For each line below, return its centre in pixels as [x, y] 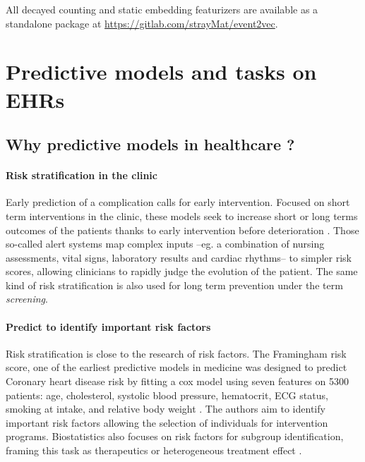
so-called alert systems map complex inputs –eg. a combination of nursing [165, 244]
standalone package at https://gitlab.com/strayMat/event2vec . [142, 23]
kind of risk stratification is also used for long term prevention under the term [174, 285]
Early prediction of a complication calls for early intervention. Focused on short [178, 202]
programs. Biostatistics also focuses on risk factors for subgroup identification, [175, 436]
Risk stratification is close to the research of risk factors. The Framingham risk [176, 353]
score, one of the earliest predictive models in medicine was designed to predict [176, 367]
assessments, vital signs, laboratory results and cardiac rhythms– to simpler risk [179, 257]
